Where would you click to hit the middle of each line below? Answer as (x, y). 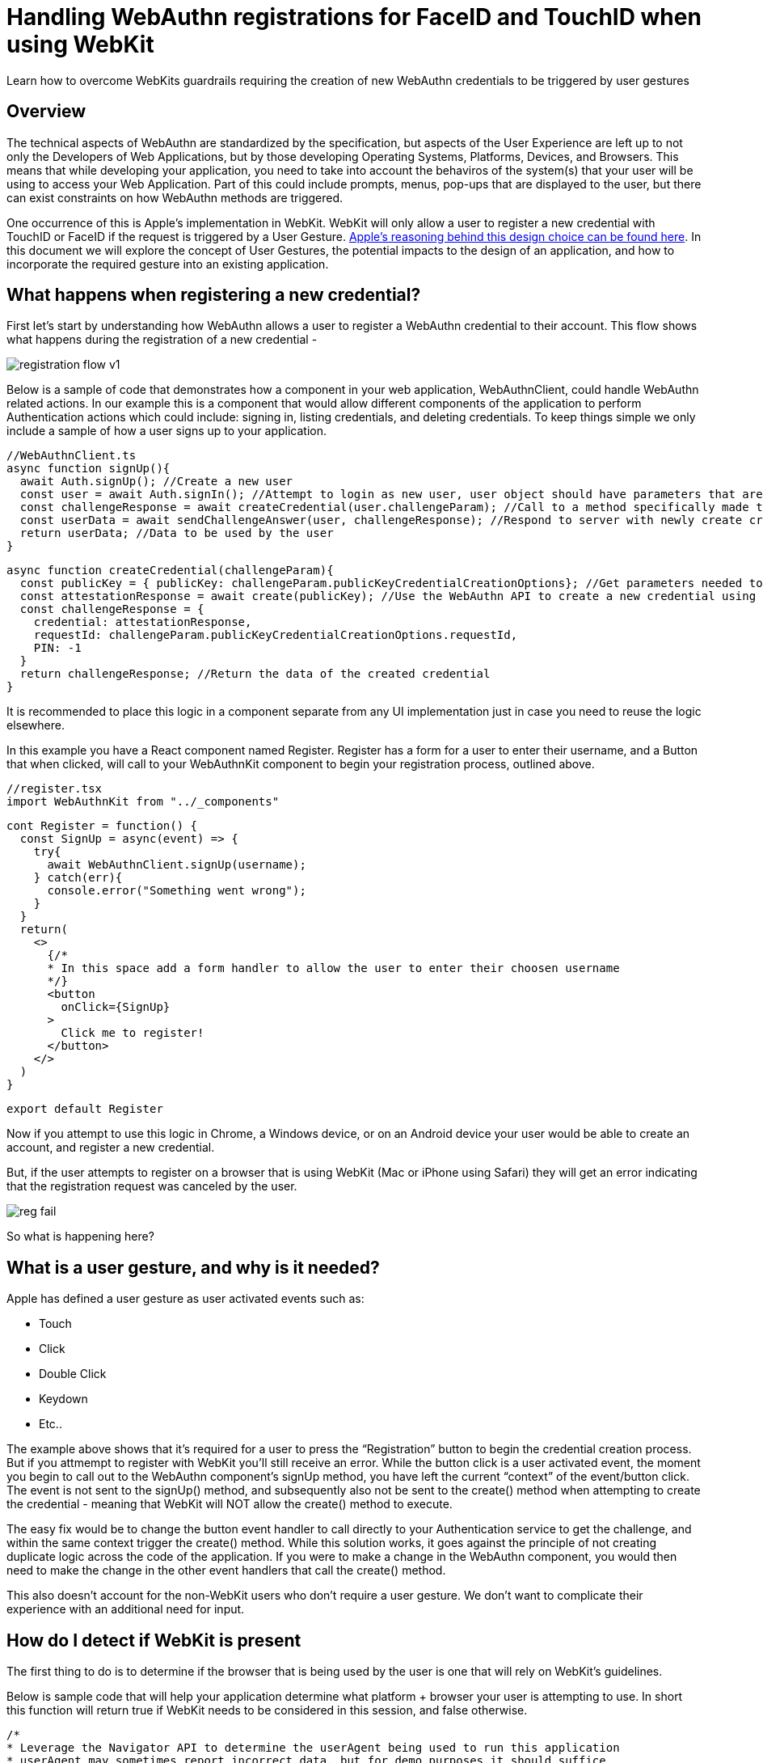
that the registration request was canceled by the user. (152, 1186)
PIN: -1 (57, 648)
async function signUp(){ (89, 469)
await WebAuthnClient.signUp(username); (177, 865)
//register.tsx (55, 789)
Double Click (73, 1374)
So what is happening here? (80, 1237)
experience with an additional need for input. (126, 1609)
